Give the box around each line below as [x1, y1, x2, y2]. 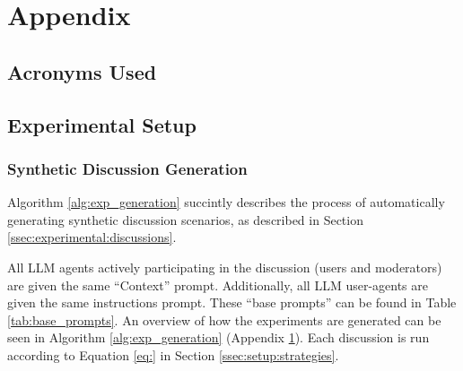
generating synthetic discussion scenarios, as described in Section [7, 210, 363, 229]
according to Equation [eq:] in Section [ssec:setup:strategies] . [7, 345, 339, 364]
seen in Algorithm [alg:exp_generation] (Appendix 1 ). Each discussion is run [7, 328, 430, 347]
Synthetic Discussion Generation [7, 157, 248, 179]
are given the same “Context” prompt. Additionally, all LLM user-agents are [7, 275, 428, 294]
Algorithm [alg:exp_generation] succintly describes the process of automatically [7, 193, 445, 211]
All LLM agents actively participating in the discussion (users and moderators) [7, 257, 442, 276]
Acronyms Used [7, 57, 157, 85]
